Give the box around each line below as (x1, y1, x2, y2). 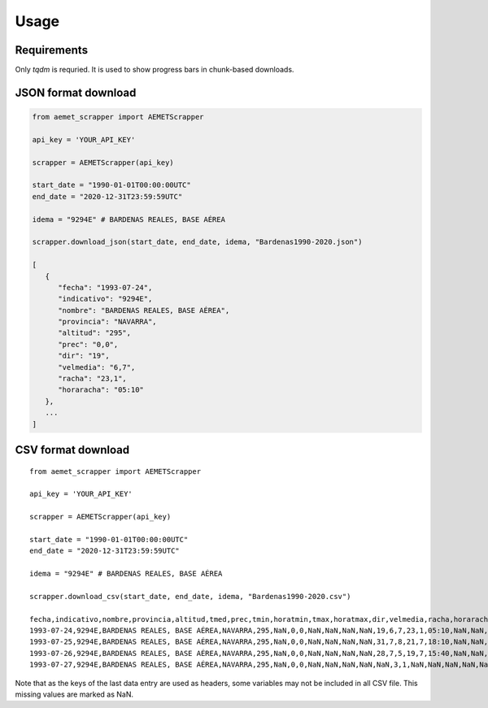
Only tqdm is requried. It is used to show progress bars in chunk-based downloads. (15, 65, 294, 75)
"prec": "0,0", (58, 340, 119, 349)
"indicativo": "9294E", (58, 294, 153, 304)
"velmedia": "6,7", (58, 363, 136, 371)
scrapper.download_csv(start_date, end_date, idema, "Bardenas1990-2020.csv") (29, 592, 351, 601)
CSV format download (15, 443, 130, 457)
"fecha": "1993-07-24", (58, 283, 153, 292)
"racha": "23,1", (58, 374, 128, 384)
